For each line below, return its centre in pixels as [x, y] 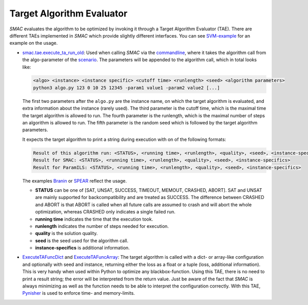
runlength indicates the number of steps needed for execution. [102, 226]
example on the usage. [34, 43]
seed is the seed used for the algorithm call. [82, 240]
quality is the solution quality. [66, 234]
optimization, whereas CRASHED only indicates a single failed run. [105, 212]
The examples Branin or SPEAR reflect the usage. [74, 181]
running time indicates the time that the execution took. [94, 219]
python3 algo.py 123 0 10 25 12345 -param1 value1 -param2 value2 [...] [127, 88]
